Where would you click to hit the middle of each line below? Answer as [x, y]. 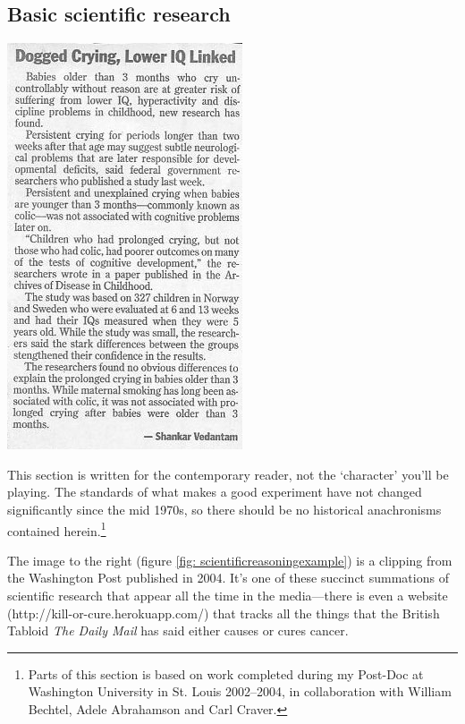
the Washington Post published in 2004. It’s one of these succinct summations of [228, 578]
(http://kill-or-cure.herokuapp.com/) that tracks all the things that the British [224, 613]
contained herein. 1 [57, 529]
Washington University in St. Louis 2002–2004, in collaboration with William [240, 691]
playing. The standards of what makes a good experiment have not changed [215, 492]
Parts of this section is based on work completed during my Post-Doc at [226, 673]
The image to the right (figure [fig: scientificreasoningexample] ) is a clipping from [230, 560]
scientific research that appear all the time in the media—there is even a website [228, 596]
